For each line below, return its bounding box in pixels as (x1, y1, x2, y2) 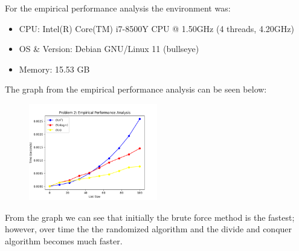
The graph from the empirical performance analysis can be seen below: (5, 83, 267, 96)
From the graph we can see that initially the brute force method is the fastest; (5, 210, 295, 223)
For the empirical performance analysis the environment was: (5, 2, 231, 14)
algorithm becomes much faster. (5, 234, 123, 247)
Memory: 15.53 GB (19, 62, 90, 75)
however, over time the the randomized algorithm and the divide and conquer (5, 223, 292, 235)
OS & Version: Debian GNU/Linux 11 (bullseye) (19, 42, 199, 55)
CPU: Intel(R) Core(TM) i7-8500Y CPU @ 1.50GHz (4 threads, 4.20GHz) (19, 22, 294, 34)
